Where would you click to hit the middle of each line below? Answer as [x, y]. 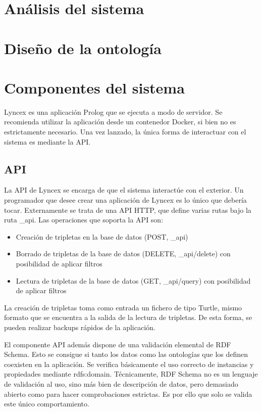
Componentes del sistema [94, 87]
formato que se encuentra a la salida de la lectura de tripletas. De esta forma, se [128, 317]
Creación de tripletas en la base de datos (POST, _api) [102, 236]
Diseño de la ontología [83, 48]
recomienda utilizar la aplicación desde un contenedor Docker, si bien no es [120, 122]
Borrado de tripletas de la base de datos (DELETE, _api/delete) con [123, 254]
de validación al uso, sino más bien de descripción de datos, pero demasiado [121, 383]
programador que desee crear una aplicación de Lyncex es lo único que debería [125, 200]
